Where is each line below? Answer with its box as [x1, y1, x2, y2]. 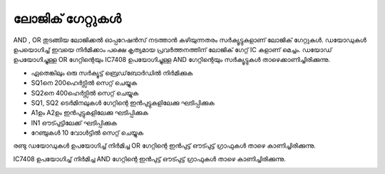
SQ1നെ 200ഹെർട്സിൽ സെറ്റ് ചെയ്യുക [31, 78, 138, 87]
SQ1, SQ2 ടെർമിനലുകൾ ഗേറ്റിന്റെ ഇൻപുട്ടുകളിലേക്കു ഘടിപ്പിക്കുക [31, 98, 215, 107]
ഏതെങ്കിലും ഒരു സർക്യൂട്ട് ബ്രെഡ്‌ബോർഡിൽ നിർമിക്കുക [31, 68, 193, 77]
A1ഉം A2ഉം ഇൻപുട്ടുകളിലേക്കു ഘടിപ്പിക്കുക [31, 108, 149, 117]
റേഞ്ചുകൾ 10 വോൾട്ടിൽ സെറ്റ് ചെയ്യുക [31, 128, 144, 137]
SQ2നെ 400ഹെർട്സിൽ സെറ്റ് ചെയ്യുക [31, 88, 139, 97]
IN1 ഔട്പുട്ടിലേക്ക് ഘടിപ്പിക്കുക [31, 118, 118, 127]
